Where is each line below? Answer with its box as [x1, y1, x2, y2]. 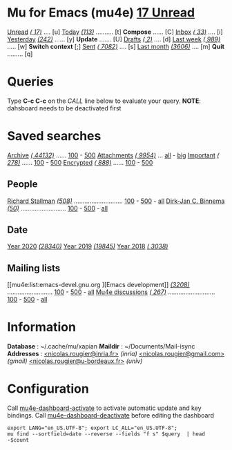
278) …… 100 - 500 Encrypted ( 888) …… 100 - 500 [7, 158, 153, 166]
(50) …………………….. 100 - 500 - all [7, 204, 108, 212]
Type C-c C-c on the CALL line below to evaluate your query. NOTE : [7, 97, 202, 105]
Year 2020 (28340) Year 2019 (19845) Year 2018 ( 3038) [7, 242, 168, 251]
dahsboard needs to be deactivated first [7, 104, 122, 112]
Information [7, 320, 76, 335]
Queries [7, 74, 54, 90]
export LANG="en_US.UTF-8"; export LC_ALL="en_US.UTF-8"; [7, 424, 177, 432]
